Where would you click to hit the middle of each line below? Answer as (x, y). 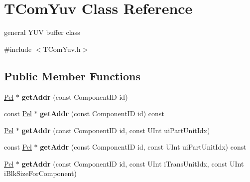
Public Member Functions (72, 76)
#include (18, 49)
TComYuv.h (62, 49)
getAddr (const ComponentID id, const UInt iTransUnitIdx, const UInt (133, 163)
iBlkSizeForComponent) (40, 173)
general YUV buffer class (42, 32)
